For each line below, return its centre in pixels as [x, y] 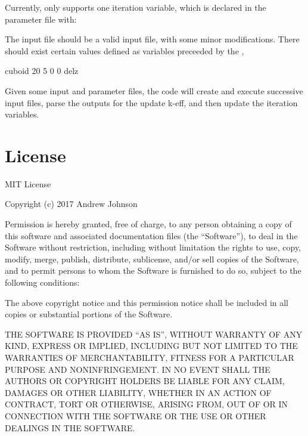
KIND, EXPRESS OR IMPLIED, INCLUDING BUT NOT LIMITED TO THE [151, 346]
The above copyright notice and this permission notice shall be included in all [147, 302]
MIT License [28, 183]
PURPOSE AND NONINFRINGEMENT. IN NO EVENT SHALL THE [138, 369]
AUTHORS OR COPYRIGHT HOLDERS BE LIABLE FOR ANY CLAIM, [145, 381]
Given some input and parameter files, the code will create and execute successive [154, 90]
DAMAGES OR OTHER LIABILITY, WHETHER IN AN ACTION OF [138, 392]
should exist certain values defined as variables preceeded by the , [125, 50]
